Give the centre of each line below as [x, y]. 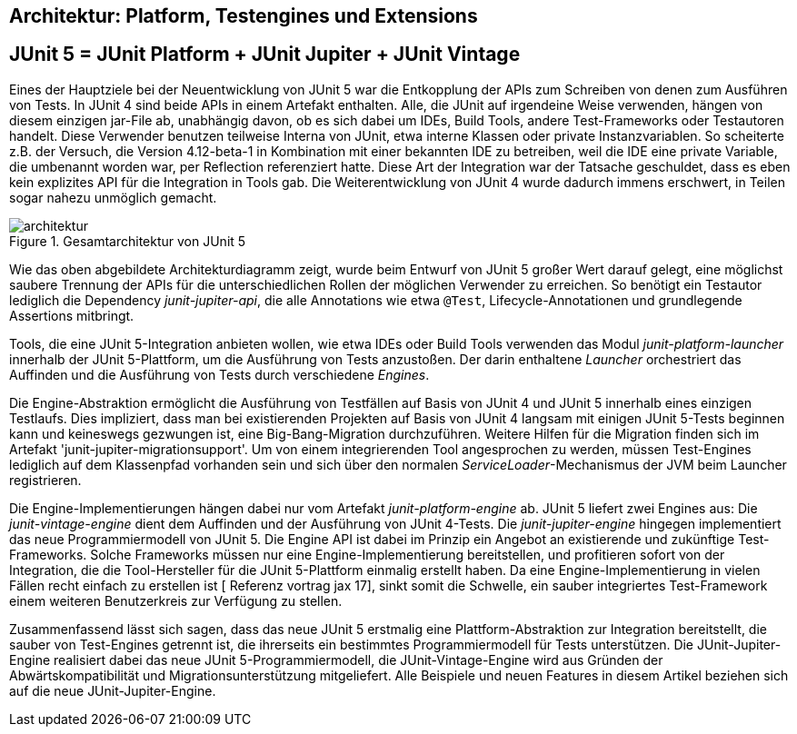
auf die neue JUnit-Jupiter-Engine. [113, 690]
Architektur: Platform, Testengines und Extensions [244, 16]
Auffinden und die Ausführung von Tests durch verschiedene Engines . [219, 374]
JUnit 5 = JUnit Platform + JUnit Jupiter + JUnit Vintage [265, 55]
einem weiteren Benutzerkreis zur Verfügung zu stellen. [176, 600]
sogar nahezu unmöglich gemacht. [113, 197]
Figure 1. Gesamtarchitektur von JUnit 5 [128, 241]
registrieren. [45, 480]
